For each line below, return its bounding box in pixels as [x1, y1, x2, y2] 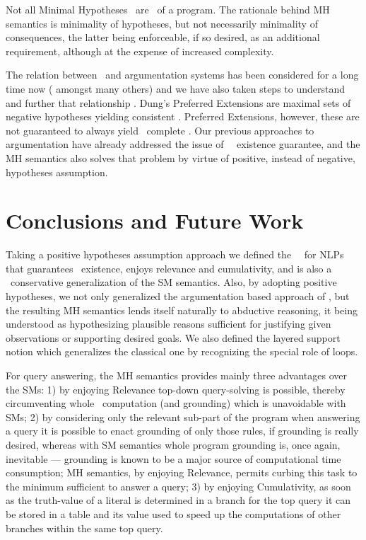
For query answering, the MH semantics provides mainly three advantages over [6, 368, 348, 382]
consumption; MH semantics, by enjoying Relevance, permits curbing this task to [6, 465, 358, 480]
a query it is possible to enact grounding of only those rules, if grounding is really [6, 423, 359, 438]
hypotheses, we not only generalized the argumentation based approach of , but [6, 289, 350, 304]
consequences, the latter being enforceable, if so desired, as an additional [6, 30, 320, 45]
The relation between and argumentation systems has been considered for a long [6, 67, 359, 82]
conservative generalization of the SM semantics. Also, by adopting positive [10, 275, 337, 289]
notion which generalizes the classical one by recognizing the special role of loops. [6, 344, 358, 359]
